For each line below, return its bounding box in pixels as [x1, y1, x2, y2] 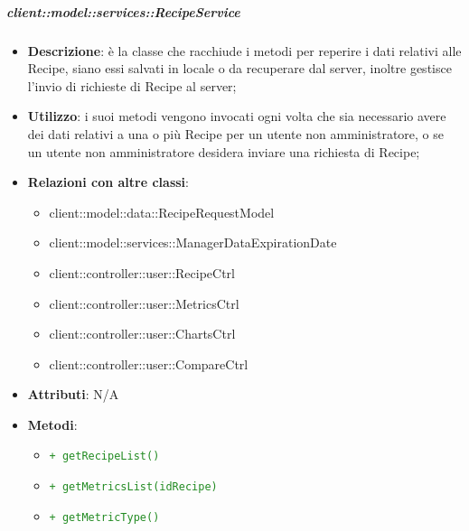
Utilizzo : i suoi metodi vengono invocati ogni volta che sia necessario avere [27, 107, 446, 126]
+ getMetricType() [49, 510, 160, 524]
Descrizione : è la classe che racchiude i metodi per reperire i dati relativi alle [27, 41, 462, 60]
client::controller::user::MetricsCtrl [49, 293, 239, 312]
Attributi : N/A [27, 385, 119, 404]
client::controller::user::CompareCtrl [49, 354, 249, 373]
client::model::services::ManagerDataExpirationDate [49, 233, 337, 252]
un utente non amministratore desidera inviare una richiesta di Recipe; [27, 142, 420, 161]
